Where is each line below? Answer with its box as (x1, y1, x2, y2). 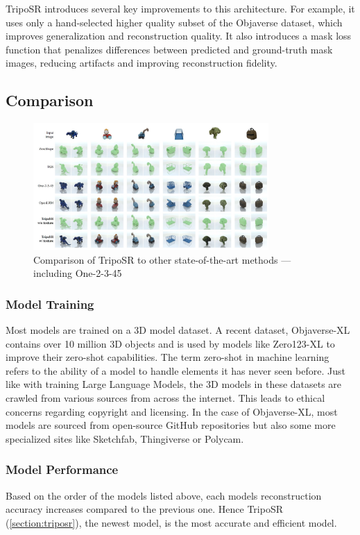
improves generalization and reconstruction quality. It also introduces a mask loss (6, 28, 352, 43)
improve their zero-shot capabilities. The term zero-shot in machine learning (6, 350, 329, 364)
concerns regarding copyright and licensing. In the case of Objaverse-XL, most (6, 404, 338, 418)
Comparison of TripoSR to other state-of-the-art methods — (33, 252, 291, 266)
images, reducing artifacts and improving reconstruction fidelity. (6, 56, 277, 70)
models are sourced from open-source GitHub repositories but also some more (6, 418, 336, 432)
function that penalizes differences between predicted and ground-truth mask (6, 42, 333, 56)
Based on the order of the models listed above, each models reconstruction (6, 488, 322, 502)
